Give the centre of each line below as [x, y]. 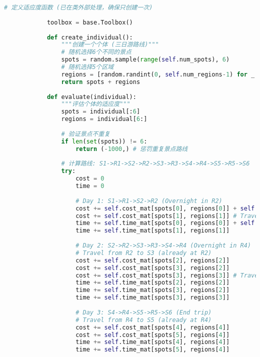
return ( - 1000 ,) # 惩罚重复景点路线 [132, 149]
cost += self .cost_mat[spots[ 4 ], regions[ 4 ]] [153, 327]
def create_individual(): [90, 37]
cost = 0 [90, 179]
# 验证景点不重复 [86, 134]
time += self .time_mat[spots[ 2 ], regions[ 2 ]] [153, 283]
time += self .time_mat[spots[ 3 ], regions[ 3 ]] [153, 298]
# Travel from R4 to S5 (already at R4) [144, 320]
